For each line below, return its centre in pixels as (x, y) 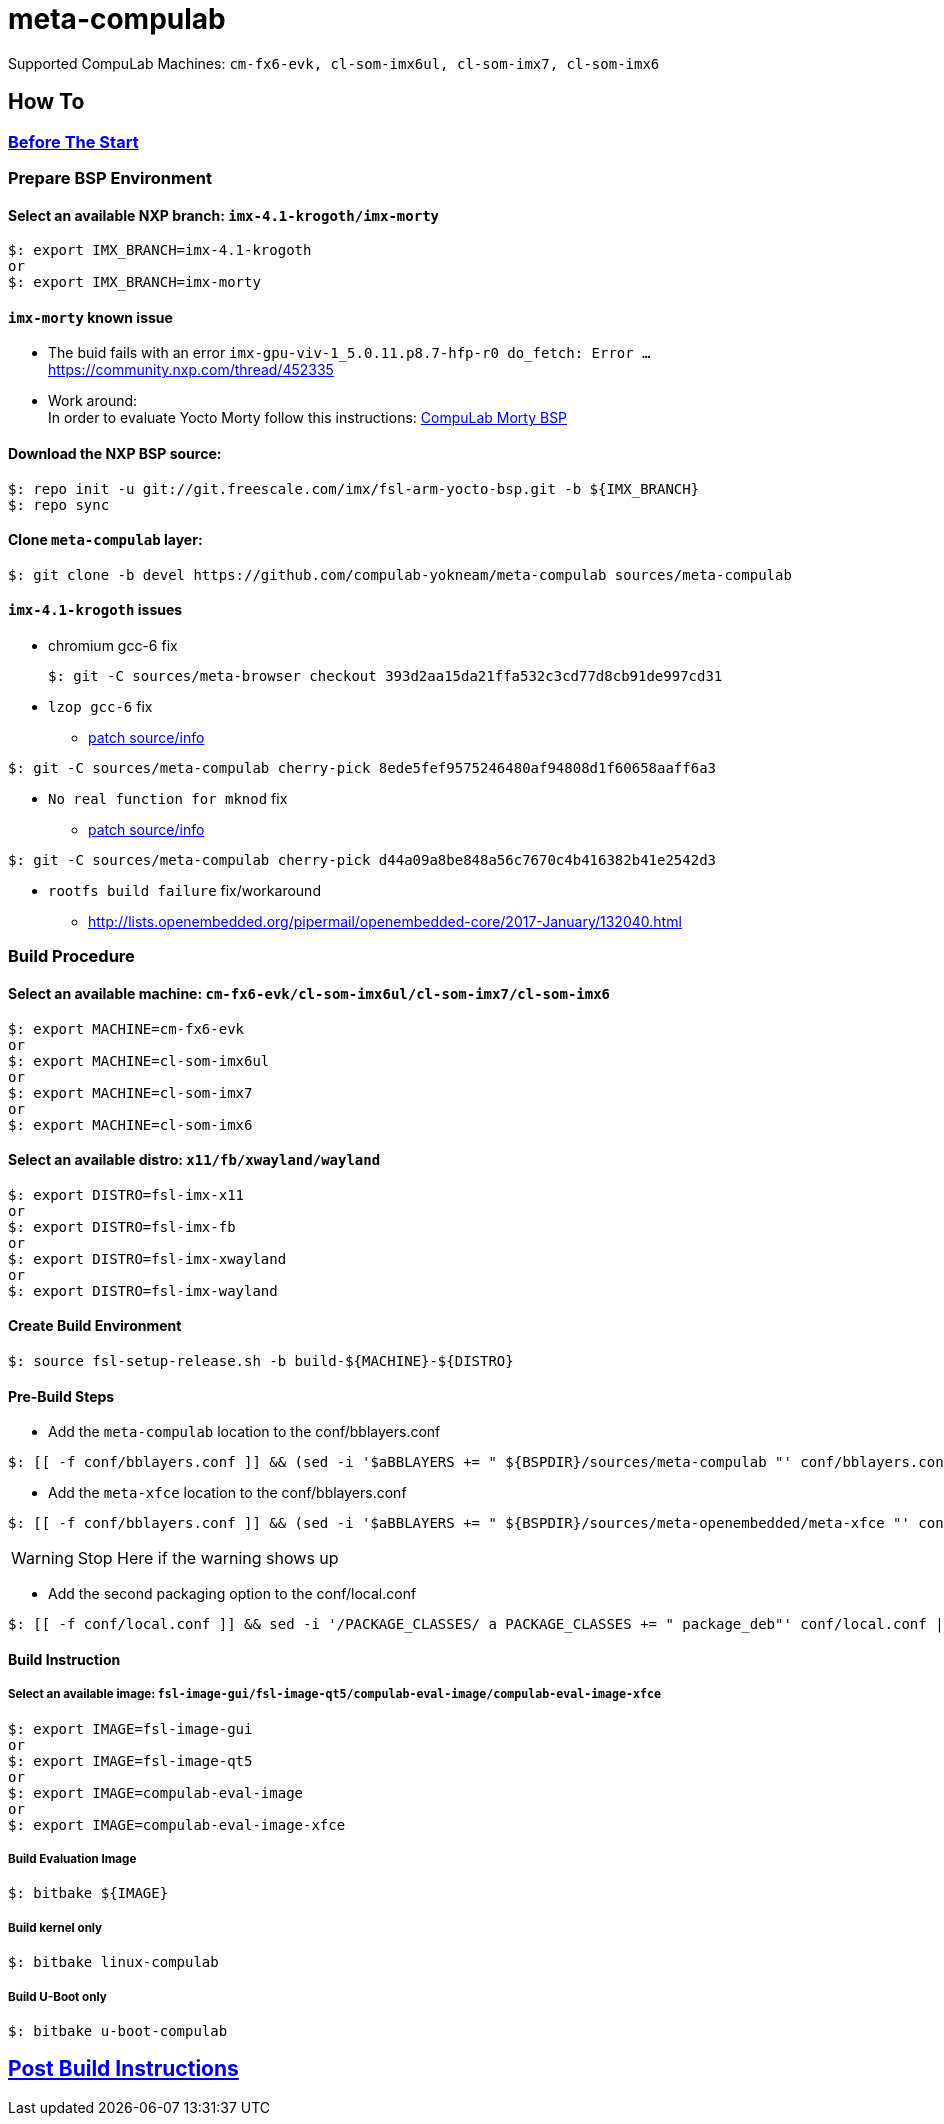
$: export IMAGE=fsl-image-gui (130, 1728)
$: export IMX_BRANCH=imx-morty (134, 282)
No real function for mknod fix (168, 799)
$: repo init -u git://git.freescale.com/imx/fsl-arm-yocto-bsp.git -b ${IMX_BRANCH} (354, 488)
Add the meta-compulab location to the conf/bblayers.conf (244, 1432)
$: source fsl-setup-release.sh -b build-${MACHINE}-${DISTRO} (261, 1361)
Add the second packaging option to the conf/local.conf (232, 1594)
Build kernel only (55, 1927)
